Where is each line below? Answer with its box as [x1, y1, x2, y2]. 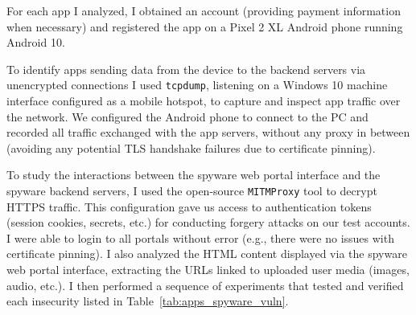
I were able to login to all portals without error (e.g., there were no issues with [6, 229, 394, 246]
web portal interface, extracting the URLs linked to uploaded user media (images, [6, 261, 410, 278]
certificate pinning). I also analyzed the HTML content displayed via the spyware [6, 245, 407, 262]
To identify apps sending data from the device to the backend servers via [6, 60, 366, 77]
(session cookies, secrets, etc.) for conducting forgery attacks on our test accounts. [6, 214, 410, 231]
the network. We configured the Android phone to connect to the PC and [6, 108, 369, 125]
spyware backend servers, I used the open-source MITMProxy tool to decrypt [6, 182, 377, 198]
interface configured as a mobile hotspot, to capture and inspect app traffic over [6, 92, 401, 109]
